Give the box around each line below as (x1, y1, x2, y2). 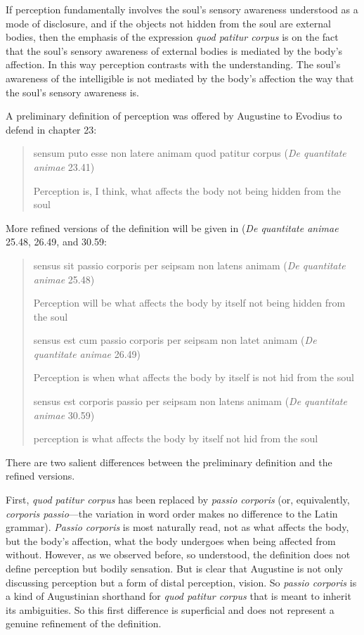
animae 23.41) (33, 159, 95, 174)
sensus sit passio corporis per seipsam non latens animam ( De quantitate (33, 257, 346, 272)
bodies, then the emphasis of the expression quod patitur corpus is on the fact (6, 30, 339, 44)
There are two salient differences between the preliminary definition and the (6, 454, 332, 469)
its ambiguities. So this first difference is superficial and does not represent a (6, 602, 334, 617)
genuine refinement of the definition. (6, 616, 162, 631)
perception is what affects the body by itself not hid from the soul (33, 431, 318, 446)
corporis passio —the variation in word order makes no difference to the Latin (6, 506, 338, 520)
